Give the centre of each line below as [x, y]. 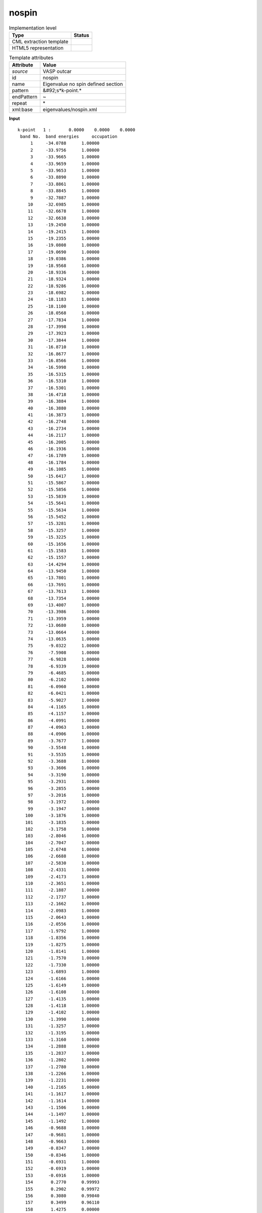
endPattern [25, 97]
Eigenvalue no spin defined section [83, 84]
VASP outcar [57, 71]
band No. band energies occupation [69, 137]
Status [81, 35]
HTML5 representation [38, 48]
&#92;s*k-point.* [62, 91]
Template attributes [31, 58]
